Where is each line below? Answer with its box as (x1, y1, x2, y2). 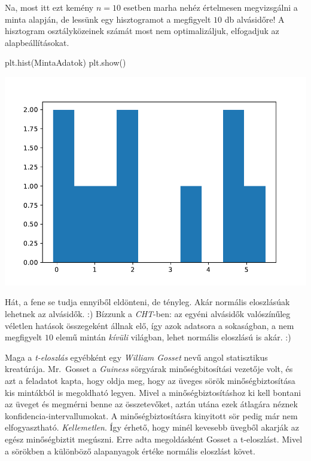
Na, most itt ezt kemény (5, 1, 94, 13)
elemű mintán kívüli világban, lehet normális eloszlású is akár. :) (56, 331, 291, 343)
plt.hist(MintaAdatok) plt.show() (5, 56, 126, 69)
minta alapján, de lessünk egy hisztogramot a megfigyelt (5, 13, 211, 25)
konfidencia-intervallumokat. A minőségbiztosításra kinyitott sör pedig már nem (5, 409, 298, 422)
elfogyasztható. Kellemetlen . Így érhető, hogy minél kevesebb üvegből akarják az (5, 421, 299, 434)
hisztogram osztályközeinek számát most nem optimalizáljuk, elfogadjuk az (5, 24, 279, 37)
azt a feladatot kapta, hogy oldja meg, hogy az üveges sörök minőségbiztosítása (5, 374, 295, 387)
